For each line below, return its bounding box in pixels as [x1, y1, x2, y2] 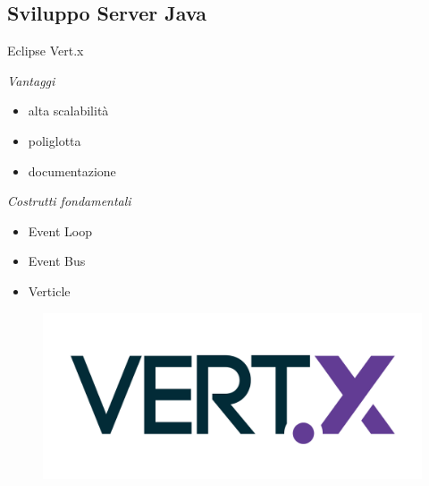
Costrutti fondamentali [7, 192, 131, 210]
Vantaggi [7, 71, 55, 90]
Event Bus [28, 252, 86, 270]
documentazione [28, 161, 116, 180]
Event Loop [28, 221, 92, 240]
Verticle [28, 281, 71, 300]
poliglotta [28, 131, 81, 149]
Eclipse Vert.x [7, 41, 84, 60]
